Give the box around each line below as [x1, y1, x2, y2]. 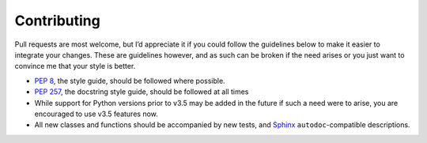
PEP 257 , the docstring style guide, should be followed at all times [34, 87, 249, 96]
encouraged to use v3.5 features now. [34, 109, 158, 119]
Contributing [14, 12, 100, 29]
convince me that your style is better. [14, 62, 136, 71]
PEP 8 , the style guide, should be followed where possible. [34, 76, 225, 85]
